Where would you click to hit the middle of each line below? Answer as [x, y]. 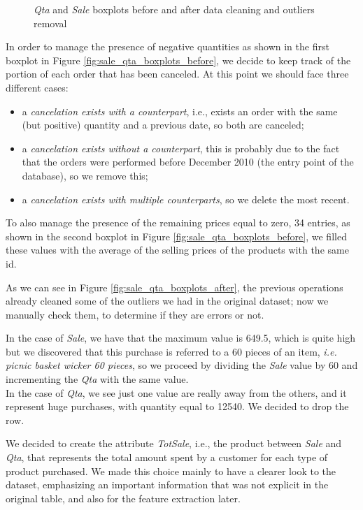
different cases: [37, 87]
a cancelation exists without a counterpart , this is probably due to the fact [181, 148]
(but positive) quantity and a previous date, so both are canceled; [163, 125]
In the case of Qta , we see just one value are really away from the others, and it [176, 392]
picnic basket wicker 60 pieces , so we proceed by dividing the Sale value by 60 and [182, 365]
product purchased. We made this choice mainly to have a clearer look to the [171, 471]
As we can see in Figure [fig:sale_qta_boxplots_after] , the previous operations [175, 287]
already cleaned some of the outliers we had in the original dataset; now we [167, 301]
